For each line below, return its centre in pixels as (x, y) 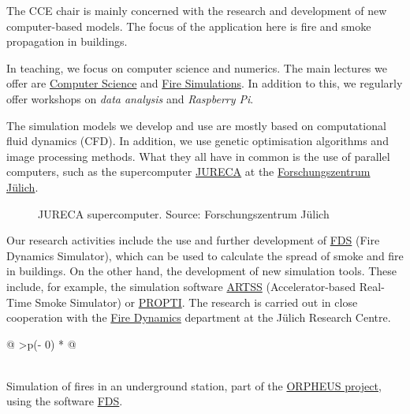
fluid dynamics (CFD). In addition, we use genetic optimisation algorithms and (198, 141)
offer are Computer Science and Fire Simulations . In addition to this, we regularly (205, 83)
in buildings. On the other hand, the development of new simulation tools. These (202, 271)
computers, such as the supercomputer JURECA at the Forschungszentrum (188, 172)
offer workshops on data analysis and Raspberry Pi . (130, 98)
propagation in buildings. (67, 41)
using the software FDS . (65, 401)
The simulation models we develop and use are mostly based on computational (196, 125)
